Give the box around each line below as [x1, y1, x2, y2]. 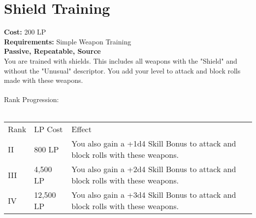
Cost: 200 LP [4, 27, 46, 37]
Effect [71, 123, 92, 135]
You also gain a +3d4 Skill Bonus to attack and [71, 189, 236, 201]
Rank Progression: [4, 94, 59, 105]
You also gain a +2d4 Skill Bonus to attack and [71, 163, 236, 175]
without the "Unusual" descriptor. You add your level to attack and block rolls [4, 65, 241, 75]
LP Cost [34, 123, 63, 135]
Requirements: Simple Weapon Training [4, 36, 131, 46]
